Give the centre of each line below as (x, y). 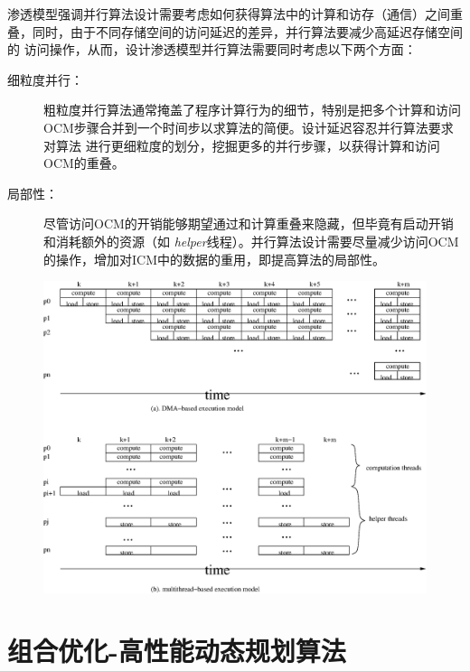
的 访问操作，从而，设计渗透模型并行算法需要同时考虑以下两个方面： (212, 49)
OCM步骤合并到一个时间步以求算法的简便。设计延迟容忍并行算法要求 (249, 127)
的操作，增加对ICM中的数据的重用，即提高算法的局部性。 (214, 259)
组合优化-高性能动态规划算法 (177, 651)
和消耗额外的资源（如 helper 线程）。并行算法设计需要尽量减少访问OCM (251, 241)
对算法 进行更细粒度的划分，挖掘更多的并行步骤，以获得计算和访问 (242, 145)
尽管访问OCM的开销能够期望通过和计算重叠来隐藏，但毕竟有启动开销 (249, 224)
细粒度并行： (45, 79)
